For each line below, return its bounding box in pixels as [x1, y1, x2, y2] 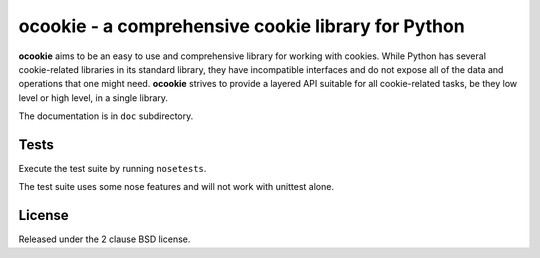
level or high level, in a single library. [18, 91, 169, 104]
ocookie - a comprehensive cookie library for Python [18, 15, 465, 37]
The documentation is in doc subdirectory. [18, 110, 194, 122]
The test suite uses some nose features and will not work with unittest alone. [18, 181, 335, 193]
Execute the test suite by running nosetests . [18, 163, 207, 175]
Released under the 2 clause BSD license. [18, 233, 191, 245]
